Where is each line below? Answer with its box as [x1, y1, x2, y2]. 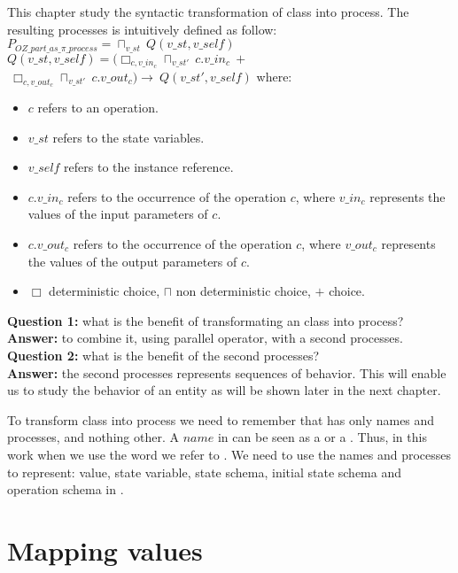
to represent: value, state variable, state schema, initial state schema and [7, 462, 402, 481]
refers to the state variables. [52, 128, 205, 146]
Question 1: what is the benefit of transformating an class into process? [7, 311, 404, 329]
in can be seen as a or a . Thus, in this [217, 428, 427, 446]
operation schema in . [7, 480, 124, 499]
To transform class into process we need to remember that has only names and [7, 410, 435, 429]
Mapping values [7, 531, 203, 568]
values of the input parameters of [27, 205, 208, 223]
